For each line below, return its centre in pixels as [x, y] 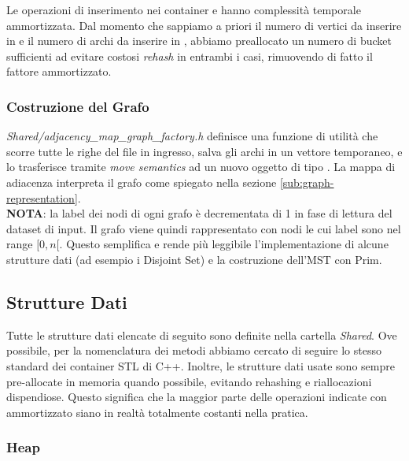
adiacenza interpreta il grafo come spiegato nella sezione [142, 182]
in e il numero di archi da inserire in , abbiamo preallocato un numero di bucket [199, 41]
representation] [42, 197]
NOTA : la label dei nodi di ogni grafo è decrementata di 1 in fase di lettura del [199, 213]
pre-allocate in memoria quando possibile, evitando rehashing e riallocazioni [189, 381]
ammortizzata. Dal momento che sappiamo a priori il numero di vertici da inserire [204, 25]
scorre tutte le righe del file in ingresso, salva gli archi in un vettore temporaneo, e [204, 151]
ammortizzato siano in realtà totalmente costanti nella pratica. [157, 412]
